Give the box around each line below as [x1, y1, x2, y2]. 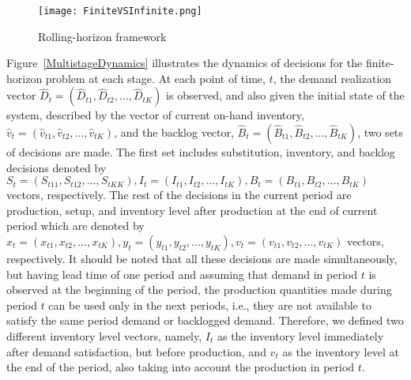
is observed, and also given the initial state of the [166, 87, 405, 103]
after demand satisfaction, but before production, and [6, 343, 266, 359]
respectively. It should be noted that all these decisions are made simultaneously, [6, 250, 398, 266]
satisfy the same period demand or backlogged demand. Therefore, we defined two [6, 312, 404, 329]
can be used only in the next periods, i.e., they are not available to [48, 296, 371, 313]
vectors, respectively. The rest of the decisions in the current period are [6, 186, 352, 203]
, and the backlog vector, [114, 124, 234, 141]
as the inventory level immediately [217, 327, 384, 344]
